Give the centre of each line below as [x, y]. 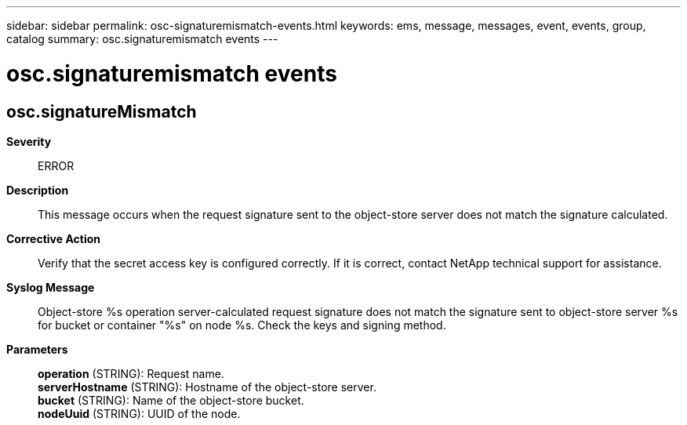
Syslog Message [51, 287]
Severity [29, 141]
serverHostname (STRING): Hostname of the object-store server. [207, 387]
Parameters [37, 349]
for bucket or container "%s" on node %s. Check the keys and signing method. [242, 325]
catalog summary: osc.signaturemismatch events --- [142, 39]
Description [38, 190]
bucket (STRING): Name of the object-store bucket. [171, 400]
